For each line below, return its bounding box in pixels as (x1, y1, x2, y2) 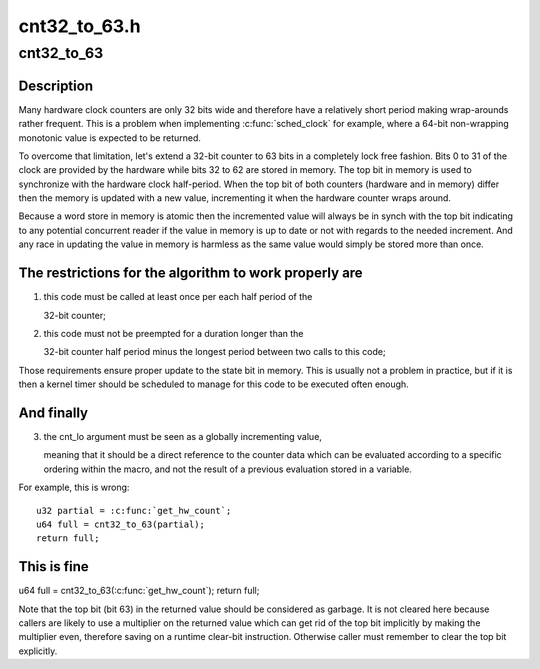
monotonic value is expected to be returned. (18, 131, 202, 144)
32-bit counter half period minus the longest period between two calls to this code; (43, 346, 386, 358)
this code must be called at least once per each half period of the (43, 291, 313, 303)
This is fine (18, 558, 89, 575)
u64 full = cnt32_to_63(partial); (36, 518, 205, 530)
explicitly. (18, 645, 58, 657)
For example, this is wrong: (18, 481, 130, 494)
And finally (18, 404, 89, 421)
